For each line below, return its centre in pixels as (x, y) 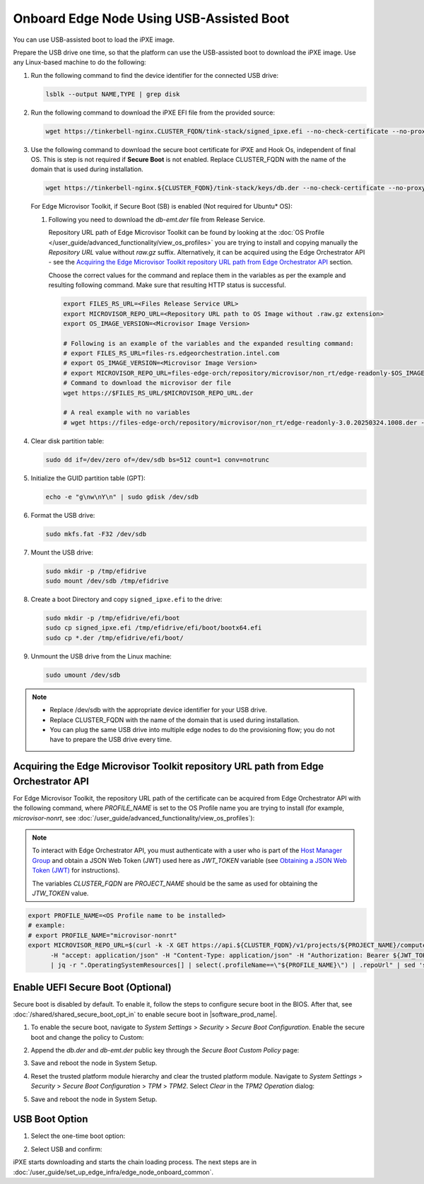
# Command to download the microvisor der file (147, 383)
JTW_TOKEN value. (60, 893)
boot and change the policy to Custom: (87, 1037)
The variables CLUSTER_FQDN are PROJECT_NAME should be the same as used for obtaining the (175, 883)
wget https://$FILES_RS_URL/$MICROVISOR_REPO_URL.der (158, 393)
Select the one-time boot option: (78, 1136)
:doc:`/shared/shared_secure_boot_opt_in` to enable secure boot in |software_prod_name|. (145, 1014)
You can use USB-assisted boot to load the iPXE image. (94, 40)
